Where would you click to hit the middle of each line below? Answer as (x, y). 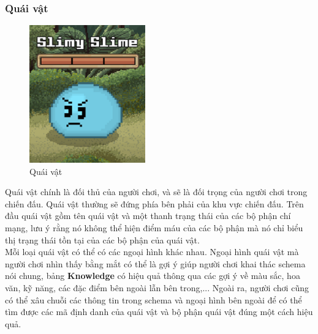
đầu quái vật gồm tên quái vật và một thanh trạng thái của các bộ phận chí (148, 216)
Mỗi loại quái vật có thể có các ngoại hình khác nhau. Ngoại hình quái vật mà (152, 252)
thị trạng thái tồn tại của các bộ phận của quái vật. (102, 239)
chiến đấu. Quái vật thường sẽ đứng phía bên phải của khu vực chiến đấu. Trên (154, 203)
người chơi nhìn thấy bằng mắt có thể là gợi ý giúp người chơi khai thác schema (155, 263)
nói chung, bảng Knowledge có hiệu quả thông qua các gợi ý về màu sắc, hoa (153, 276)
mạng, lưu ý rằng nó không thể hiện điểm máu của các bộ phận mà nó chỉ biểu (154, 227)
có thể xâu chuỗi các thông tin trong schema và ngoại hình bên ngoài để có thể (153, 299)
